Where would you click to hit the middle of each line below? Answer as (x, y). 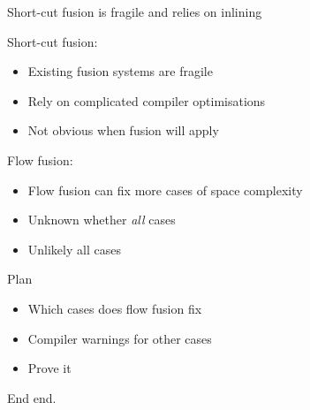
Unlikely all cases (74, 249)
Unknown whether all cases (102, 220)
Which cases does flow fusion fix (115, 308)
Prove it (49, 368)
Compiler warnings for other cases (120, 338)
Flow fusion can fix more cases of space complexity (165, 190)
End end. (32, 397)
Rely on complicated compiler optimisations (147, 100)
